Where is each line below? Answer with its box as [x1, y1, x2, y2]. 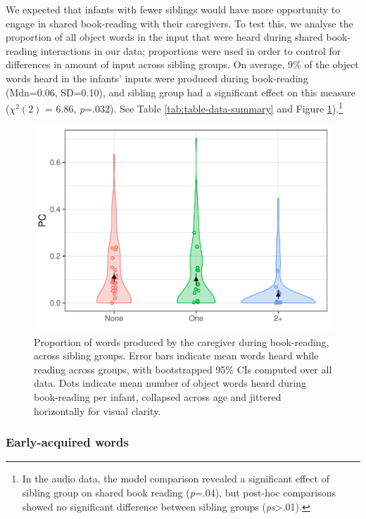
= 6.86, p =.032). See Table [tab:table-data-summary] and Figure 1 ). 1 [45, 99, 343, 115]
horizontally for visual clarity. [34, 403, 161, 418]
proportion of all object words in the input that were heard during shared [6, 30, 323, 44]
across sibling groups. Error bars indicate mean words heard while [34, 348, 319, 363]
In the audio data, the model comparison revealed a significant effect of [22, 471, 329, 486]
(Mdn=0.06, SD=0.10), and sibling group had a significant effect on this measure [6, 84, 355, 99]
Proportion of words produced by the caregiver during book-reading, [34, 334, 329, 349]
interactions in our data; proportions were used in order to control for [40, 43, 341, 58]
